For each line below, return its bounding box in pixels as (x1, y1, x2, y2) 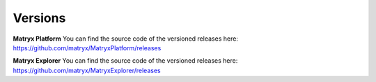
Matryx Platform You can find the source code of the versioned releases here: (13, 34, 238, 43)
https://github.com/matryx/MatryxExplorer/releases (13, 66, 161, 74)
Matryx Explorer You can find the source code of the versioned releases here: (13, 57, 238, 65)
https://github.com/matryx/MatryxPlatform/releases (13, 43, 162, 52)
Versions (13, 10, 66, 25)
